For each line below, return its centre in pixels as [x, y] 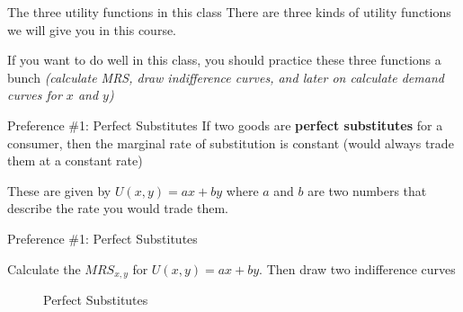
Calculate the [44, 268]
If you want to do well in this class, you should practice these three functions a [224, 60]
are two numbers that [367, 190]
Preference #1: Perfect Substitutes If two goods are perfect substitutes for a [225, 125]
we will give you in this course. [92, 29]
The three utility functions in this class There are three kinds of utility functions [229, 12]
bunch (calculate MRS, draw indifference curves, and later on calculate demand [226, 77]
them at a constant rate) [75, 160]
